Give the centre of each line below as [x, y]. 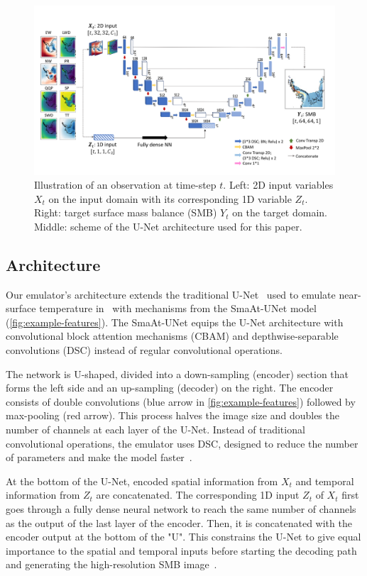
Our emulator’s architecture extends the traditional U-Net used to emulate [171, 294]
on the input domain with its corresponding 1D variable [170, 198]
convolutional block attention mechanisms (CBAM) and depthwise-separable [172, 336]
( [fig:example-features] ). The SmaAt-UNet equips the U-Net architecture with [175, 322]
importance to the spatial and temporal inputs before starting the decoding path [181, 550]
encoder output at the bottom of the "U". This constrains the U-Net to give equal [183, 537]
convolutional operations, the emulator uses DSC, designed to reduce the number [182, 443]
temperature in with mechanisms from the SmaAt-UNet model [178, 308]
